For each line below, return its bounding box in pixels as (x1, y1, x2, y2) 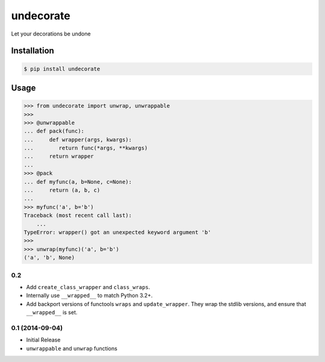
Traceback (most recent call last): (23, 212, 132, 219)
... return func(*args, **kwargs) (23, 145, 148, 152)
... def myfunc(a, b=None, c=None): (23, 178, 132, 185)
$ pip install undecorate (23, 65, 101, 72)
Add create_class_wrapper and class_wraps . (26, 283, 150, 290)
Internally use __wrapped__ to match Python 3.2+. (26, 292, 153, 299)
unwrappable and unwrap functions (26, 345, 117, 352)
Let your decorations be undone (11, 30, 91, 37)
